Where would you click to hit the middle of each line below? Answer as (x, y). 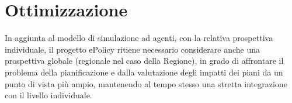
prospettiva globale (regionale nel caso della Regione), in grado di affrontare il (144, 61)
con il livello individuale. (48, 95)
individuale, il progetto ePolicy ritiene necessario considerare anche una (132, 49)
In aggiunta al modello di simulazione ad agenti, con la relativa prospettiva (139, 38)
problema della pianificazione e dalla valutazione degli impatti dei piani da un (144, 72)
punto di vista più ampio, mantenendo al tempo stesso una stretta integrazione (146, 83)
